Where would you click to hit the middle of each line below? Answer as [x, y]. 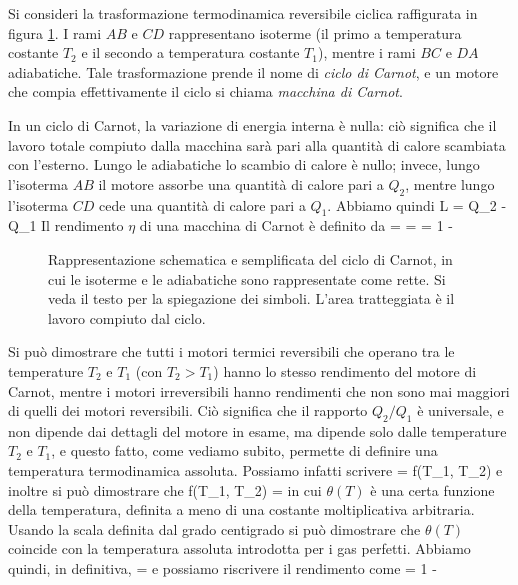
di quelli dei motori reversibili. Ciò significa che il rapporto [188, 410]
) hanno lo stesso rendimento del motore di [345, 370]
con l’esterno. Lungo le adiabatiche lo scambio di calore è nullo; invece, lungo [244, 164]
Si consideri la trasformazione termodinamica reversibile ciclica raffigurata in [243, 13]
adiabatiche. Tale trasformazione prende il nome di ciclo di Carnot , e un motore [253, 71]
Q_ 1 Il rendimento [66, 225]
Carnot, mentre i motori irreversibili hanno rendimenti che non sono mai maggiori [259, 390]
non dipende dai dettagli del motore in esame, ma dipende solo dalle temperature [257, 430]
